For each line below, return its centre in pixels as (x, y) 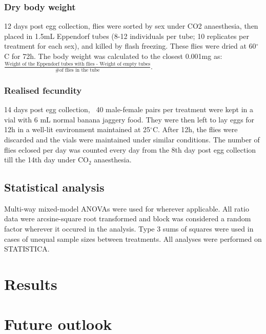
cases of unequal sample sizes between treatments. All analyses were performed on (133, 238)
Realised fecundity (43, 90)
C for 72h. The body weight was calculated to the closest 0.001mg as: (113, 56)
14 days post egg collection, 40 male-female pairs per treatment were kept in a (129, 109)
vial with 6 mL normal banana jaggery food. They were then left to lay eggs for (129, 119)
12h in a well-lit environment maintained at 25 (77, 129)
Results (31, 284)
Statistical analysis (54, 187)
